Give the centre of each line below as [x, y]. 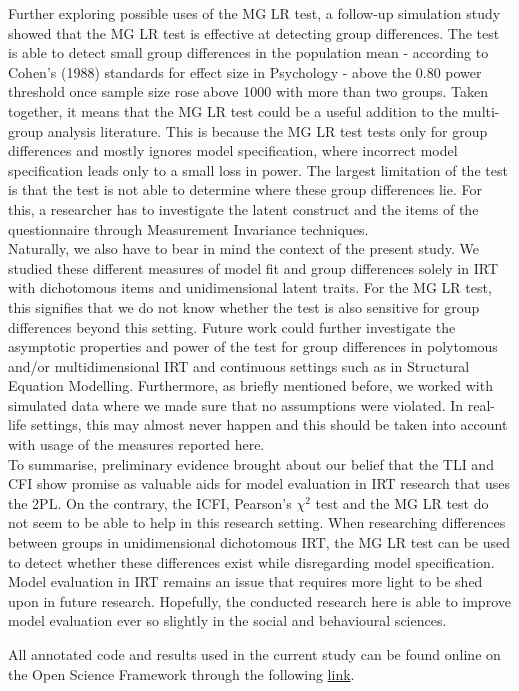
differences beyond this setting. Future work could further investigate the [232, 326]
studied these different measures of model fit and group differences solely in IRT [253, 267]
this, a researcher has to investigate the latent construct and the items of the [243, 208]
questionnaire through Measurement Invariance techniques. [188, 228]
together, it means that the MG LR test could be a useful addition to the [233, 110]
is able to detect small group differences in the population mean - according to [248, 52]
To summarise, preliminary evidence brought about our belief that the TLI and [251, 463]
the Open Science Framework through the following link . [181, 673]
